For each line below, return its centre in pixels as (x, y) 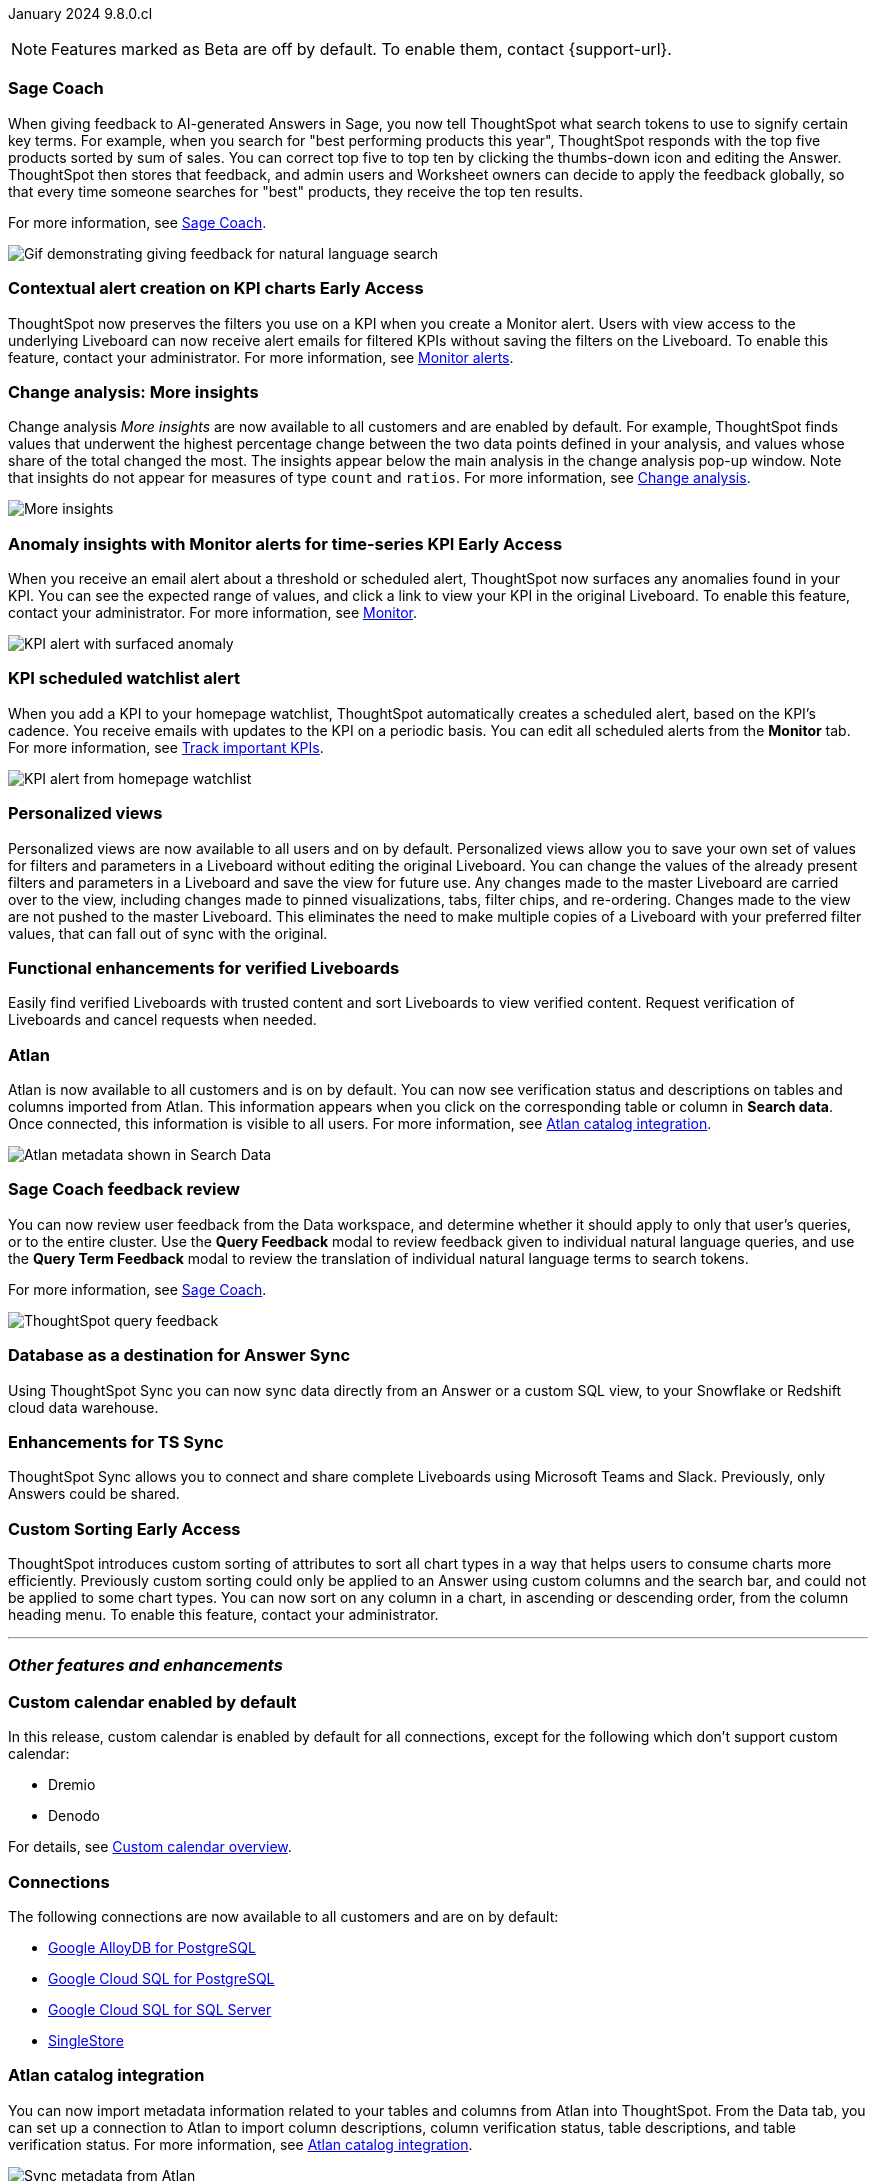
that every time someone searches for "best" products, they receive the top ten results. (296, 191)
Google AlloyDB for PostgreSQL (152, 1947)
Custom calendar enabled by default (152, 1701)
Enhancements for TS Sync (116, 1441)
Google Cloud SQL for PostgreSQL (161, 1978)
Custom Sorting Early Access (124, 1528)
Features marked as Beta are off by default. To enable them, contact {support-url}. (361, 49)
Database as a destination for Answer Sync (179, 1355)
